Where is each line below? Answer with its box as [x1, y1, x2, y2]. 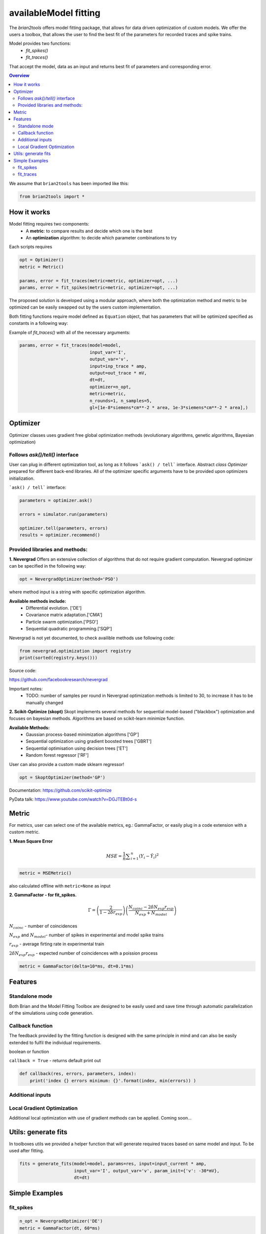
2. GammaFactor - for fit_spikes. [9, 892, 77, 898]
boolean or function [9, 1048, 49, 1054]
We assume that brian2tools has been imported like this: [9, 180, 129, 186]
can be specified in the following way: [9, 563, 86, 569]
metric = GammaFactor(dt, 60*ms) [19, 1225, 100, 1231]
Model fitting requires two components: [9, 221, 90, 227]
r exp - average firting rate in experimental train [9, 941, 104, 948]
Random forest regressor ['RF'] [26, 752, 89, 758]
